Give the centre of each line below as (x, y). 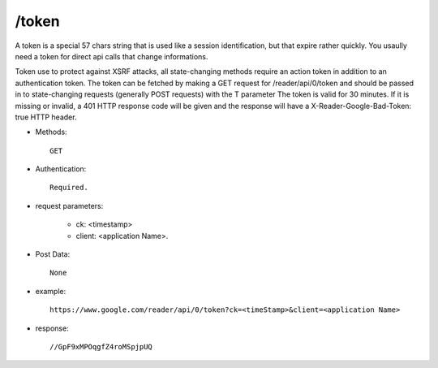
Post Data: (53, 254)
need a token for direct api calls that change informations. (112, 56)
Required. (69, 188)
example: (51, 291)
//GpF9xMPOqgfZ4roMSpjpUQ (101, 346)
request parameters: (69, 206)
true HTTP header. (46, 117)
